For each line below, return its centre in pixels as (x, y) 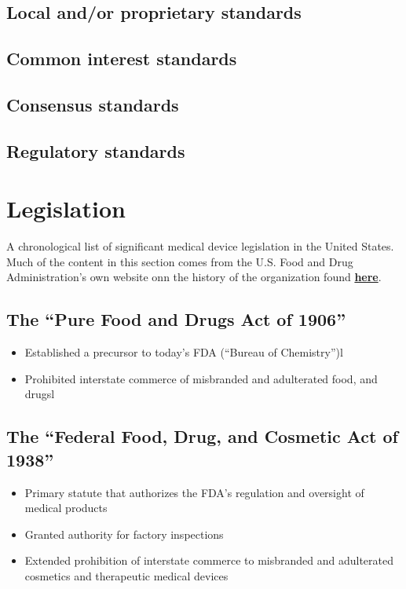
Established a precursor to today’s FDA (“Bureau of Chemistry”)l (184, 352)
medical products (66, 508)
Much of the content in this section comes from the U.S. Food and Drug (180, 261)
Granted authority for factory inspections (124, 534)
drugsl (40, 394)
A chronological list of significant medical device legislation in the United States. (200, 246)
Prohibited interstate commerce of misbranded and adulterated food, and (201, 378)
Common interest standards (122, 59)
